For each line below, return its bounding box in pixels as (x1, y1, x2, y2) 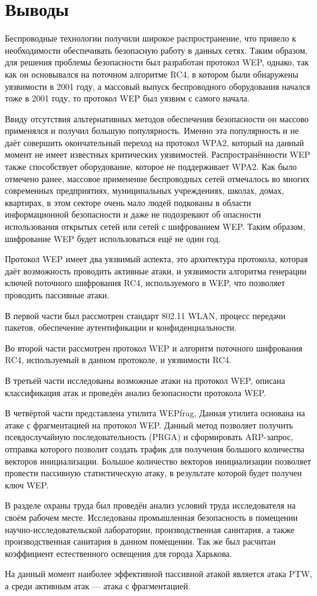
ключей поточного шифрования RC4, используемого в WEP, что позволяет (5, 276, 285, 289)
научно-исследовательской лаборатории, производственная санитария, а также (5, 523, 294, 535)
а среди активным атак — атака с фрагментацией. (5, 579, 191, 592)
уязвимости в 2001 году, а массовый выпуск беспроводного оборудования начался (5, 79, 310, 92)
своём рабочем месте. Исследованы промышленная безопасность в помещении (5, 510, 298, 523)
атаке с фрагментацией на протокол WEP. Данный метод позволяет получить (5, 418, 293, 431)
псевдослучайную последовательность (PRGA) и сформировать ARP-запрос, (5, 430, 293, 443)
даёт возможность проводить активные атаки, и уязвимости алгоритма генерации (5, 264, 307, 277)
